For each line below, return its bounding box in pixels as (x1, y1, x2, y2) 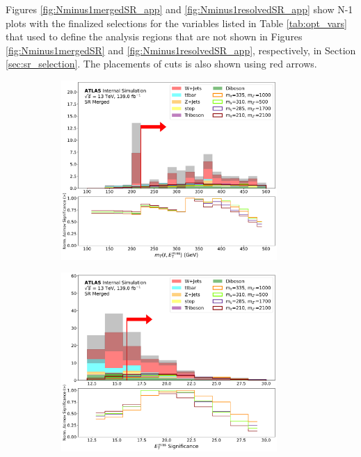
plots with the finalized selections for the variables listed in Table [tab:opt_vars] (6, 15, 347, 30)
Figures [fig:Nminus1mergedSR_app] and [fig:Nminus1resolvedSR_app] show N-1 (6, 2, 353, 16)
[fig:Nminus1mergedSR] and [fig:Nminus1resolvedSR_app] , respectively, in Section (6, 42, 356, 57)
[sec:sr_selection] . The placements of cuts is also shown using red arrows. (6, 56, 317, 71)
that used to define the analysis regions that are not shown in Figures (6, 29, 303, 44)
